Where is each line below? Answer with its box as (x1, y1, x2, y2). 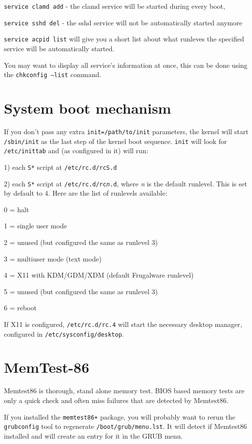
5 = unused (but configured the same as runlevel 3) (4, 286, 158, 296)
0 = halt (4, 204, 29, 214)
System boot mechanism (4, 98, 171, 118)
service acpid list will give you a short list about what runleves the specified (4, 34, 244, 44)
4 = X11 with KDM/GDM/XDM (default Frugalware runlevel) (4, 270, 194, 280)
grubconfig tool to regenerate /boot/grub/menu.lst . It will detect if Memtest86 (4, 421, 247, 431)
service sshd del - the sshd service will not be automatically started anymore (4, 17, 242, 27)
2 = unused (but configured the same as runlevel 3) (4, 237, 158, 247)
